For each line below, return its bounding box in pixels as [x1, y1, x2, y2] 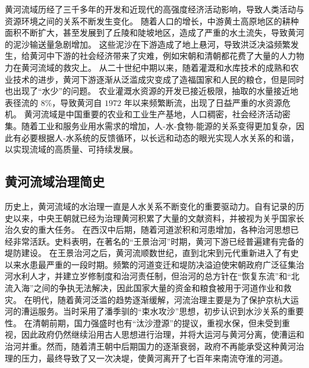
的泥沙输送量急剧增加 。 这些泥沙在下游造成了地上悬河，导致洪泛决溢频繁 [5, 38, 291, 50]
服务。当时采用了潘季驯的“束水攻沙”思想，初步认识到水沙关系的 [37, 305, 288, 317]
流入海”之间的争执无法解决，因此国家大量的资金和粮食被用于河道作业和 [5, 282, 283, 294]
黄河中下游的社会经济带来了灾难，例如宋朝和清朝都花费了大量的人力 [29, 49, 296, 62]
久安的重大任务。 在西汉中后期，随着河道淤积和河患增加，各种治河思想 [12, 223, 291, 236]
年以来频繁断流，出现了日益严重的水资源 [124, 96, 282, 108]
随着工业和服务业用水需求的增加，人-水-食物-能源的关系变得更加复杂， [21, 119, 296, 132]
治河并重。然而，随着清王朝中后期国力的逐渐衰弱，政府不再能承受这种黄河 [5, 340, 296, 353]
